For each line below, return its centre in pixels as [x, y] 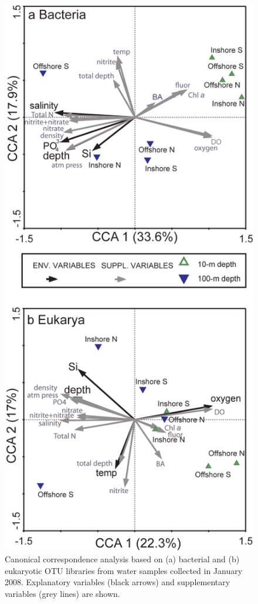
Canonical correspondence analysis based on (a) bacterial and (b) [122, 559]
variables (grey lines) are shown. [62, 594]
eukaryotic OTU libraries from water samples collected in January [124, 570]
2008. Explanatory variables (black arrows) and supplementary [118, 582]
